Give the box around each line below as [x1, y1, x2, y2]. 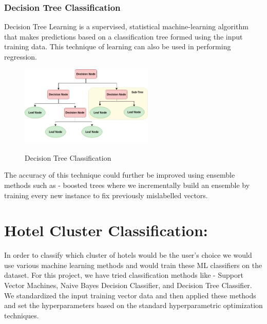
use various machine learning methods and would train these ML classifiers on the [4, 259, 262, 270]
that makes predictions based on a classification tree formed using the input [4, 31, 243, 42]
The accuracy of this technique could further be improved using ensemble [4, 169, 235, 180]
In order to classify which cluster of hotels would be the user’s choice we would [4, 250, 252, 260]
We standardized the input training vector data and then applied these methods [4, 290, 256, 300]
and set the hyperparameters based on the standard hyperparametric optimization [4, 300, 263, 311]
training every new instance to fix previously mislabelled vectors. [4, 189, 208, 200]
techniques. [4, 310, 39, 320]
